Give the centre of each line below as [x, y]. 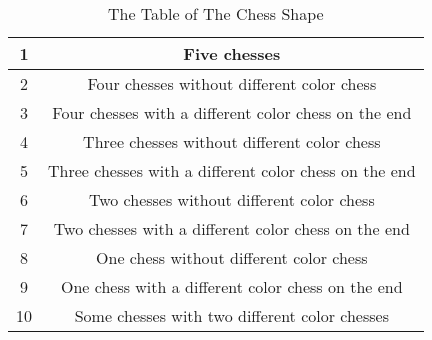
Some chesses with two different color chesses [231, 315]
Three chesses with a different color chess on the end [232, 170]
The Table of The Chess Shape [215, 13]
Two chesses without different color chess [231, 199]
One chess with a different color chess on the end [231, 286]
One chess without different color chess [232, 257]
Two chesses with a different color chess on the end [231, 228]
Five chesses [232, 53]
